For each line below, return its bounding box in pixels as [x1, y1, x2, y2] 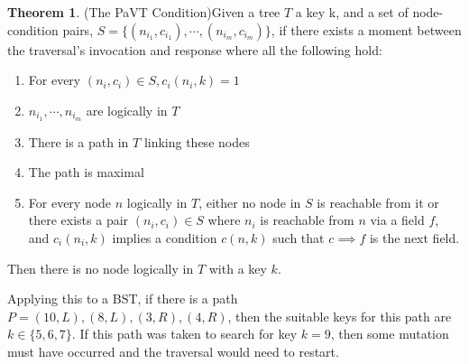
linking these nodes [143, 132, 250, 151]
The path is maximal [28, 163, 144, 182]
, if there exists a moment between [271, 20, 462, 39]
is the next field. [369, 229, 460, 247]
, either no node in [198, 192, 301, 211]
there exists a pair [28, 210, 129, 229]
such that [272, 229, 325, 247]
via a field [370, 210, 425, 229]
